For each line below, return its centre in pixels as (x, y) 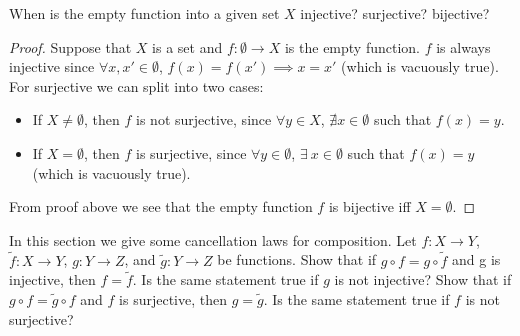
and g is (476, 259)
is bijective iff (369, 206)
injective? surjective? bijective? (395, 13)
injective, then (52, 279)
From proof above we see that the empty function (161, 206)
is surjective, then (173, 298)
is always (463, 46)
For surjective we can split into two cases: (136, 85)
